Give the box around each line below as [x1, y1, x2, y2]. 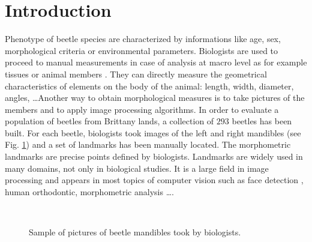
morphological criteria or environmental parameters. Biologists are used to [5, 44, 278, 56]
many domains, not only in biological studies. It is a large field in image [5, 162, 269, 174]
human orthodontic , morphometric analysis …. [5, 185, 174, 198]
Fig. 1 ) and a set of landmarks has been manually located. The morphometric [5, 138, 291, 151]
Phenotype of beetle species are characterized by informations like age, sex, [5, 32, 281, 45]
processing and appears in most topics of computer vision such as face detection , [5, 174, 304, 186]
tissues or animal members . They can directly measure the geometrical [5, 67, 267, 80]
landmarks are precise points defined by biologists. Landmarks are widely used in [5, 150, 303, 163]
